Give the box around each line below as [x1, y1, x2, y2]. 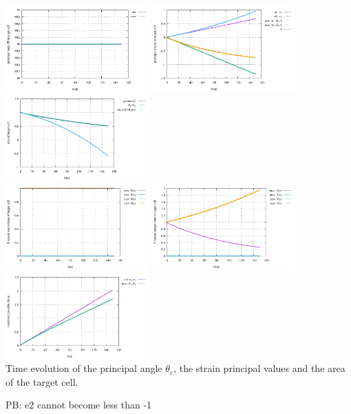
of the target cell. [6, 374, 78, 389]
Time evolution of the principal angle [6, 361, 162, 375]
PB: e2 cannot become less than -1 [6, 397, 152, 412]
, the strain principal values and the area [173, 361, 345, 375]
